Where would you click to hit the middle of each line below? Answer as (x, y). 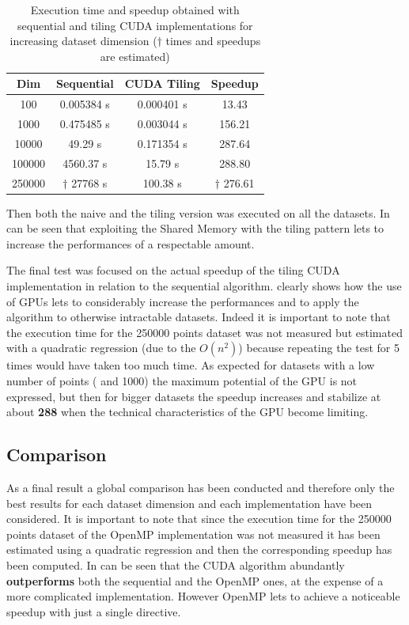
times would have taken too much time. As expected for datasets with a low (191, 365)
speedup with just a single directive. (94, 611)
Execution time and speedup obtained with (135, 9)
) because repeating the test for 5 (319, 348)
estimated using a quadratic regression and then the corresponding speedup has (199, 549)
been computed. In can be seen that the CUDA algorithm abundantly (176, 564)
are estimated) (135, 56)
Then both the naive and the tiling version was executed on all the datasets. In (198, 212)
